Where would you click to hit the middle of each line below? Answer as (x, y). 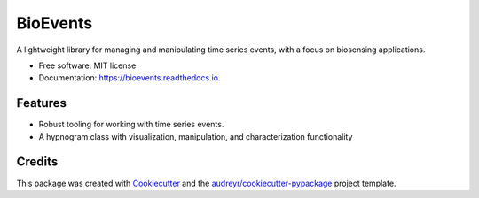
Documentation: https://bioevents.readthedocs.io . (130, 78)
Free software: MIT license (87, 65)
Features (41, 103)
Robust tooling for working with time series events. (131, 125)
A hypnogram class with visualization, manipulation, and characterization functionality (196, 136)
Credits (37, 162)
